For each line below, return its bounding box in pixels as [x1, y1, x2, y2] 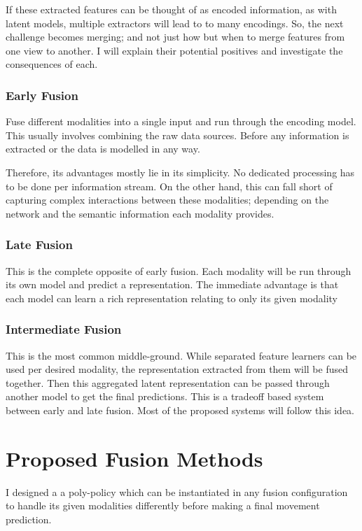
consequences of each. [6, 57, 98, 71]
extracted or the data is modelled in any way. [6, 141, 200, 156]
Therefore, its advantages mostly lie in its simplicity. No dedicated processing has [6, 164, 355, 179]
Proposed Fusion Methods [6, 444, 263, 472]
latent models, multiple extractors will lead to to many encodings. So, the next [6, 15, 344, 30]
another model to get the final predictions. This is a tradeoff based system [6, 389, 324, 404]
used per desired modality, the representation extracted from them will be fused [6, 362, 348, 376]
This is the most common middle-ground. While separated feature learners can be [6, 348, 357, 362]
